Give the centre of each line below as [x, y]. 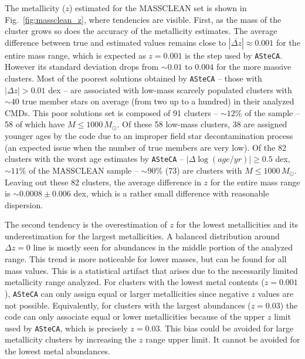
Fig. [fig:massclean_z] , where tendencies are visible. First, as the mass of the [143, 19]
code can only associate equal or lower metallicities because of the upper [135, 316]
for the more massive [254, 67]
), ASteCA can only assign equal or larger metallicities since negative [127, 293]
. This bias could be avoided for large [227, 328]
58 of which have [35, 124]
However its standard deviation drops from [82, 67]
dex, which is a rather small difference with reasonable [171, 193]
